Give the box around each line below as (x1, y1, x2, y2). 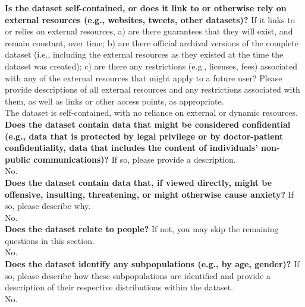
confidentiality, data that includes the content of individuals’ (5, 141, 258, 154)
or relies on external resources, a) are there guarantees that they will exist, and (5, 25, 293, 37)
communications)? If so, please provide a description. (33, 153, 236, 165)
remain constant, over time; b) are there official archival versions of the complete (5, 36, 298, 49)
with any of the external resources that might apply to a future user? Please (5, 71, 282, 84)
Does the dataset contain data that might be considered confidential (5, 118, 291, 130)
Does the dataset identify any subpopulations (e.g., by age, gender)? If (5, 258, 300, 270)
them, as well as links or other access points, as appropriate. (5, 94, 224, 107)
